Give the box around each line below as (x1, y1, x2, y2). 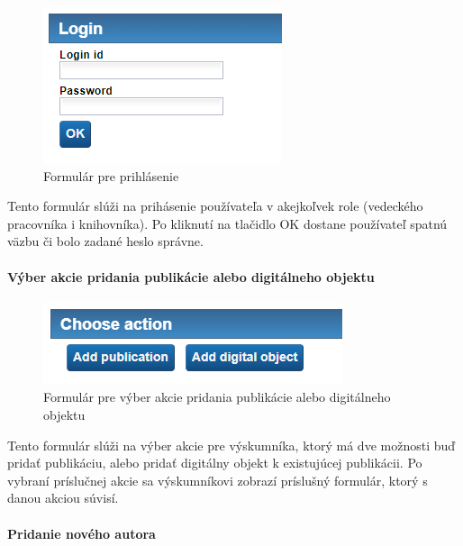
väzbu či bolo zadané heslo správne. (7, 232, 204, 250)
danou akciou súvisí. (7, 488, 119, 507)
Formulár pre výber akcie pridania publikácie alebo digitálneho (43, 387, 391, 406)
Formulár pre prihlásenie (43, 166, 179, 185)
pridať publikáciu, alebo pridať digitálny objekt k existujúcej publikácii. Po (7, 453, 422, 472)
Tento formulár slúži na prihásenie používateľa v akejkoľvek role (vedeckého (7, 196, 423, 215)
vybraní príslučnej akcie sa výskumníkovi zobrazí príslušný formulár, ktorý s (7, 470, 428, 489)
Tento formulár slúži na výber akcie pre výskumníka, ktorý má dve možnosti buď (7, 435, 456, 454)
